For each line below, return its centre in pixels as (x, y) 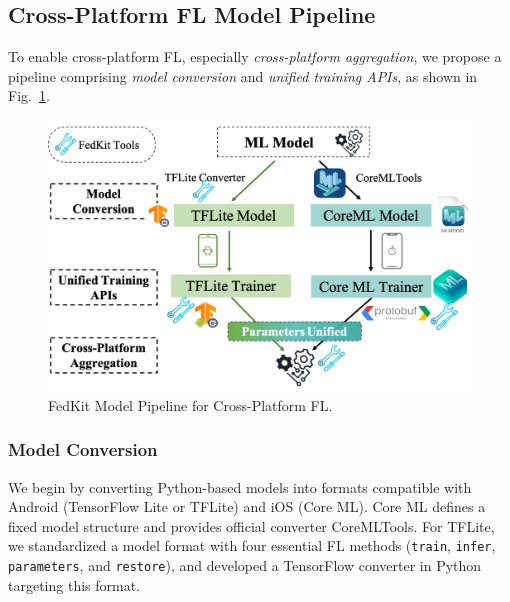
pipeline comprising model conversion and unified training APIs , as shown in (243, 75)
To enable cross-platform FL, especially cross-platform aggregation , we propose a (255, 56)
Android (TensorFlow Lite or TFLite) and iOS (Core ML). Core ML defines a (247, 506)
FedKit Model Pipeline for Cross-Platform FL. (190, 404)
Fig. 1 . (29, 95)
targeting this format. (74, 584)
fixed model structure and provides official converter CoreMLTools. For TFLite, (251, 525)
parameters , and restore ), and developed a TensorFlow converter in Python (245, 565)
